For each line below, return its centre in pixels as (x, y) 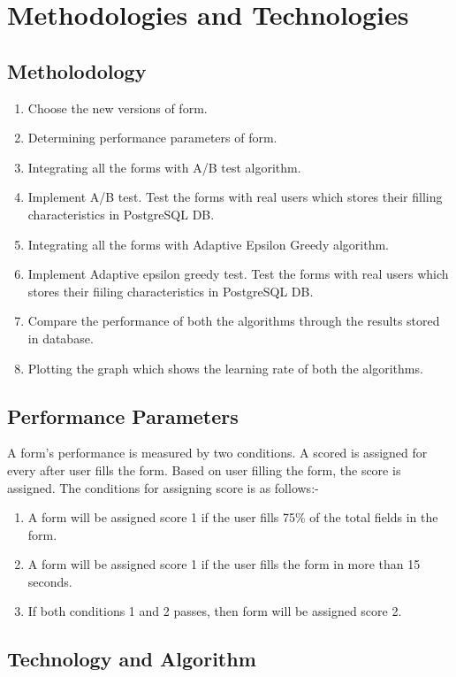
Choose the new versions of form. (118, 108)
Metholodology (77, 70)
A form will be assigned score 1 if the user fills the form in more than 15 (224, 564)
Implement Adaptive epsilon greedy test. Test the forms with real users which (238, 274)
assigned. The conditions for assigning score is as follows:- (163, 487)
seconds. (50, 581)
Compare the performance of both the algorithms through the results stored (234, 321)
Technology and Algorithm (132, 659)
